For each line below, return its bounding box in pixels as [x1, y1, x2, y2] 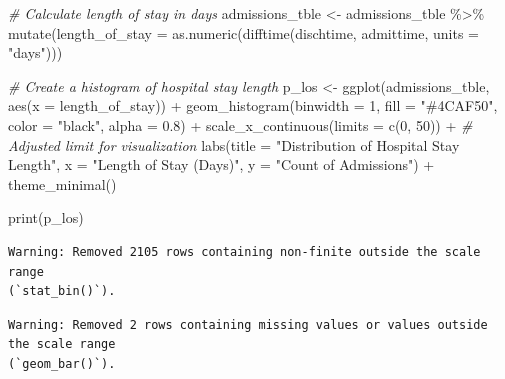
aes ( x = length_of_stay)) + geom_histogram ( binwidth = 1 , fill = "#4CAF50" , [8, 95, 498, 116]
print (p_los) [8, 207, 84, 228]
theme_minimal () [8, 173, 117, 194]
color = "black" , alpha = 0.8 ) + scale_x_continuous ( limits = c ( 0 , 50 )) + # [8, 114, 473, 135]
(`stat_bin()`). [8, 284, 116, 299]
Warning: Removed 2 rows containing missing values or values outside [8, 317, 488, 332]
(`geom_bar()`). [8, 356, 116, 371]
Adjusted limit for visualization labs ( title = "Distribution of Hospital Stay [8, 134, 460, 155]
